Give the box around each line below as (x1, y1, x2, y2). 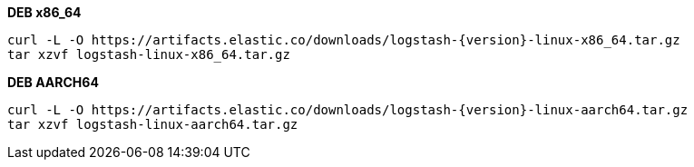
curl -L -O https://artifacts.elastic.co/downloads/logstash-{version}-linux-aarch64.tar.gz (7, 103, 689, 117)
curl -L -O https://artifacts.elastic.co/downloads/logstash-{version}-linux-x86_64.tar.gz (7, 33, 680, 47)
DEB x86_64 (7, 5, 82, 20)
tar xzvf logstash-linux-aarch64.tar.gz (7, 117, 298, 132)
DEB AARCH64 (7, 74, 99, 90)
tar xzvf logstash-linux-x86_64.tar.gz (7, 47, 290, 62)
